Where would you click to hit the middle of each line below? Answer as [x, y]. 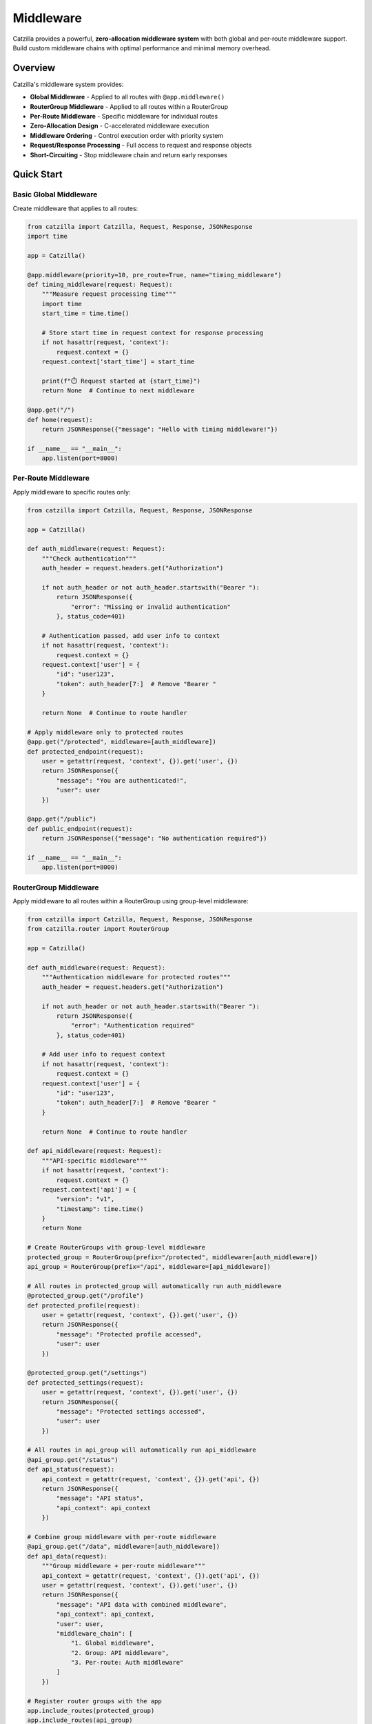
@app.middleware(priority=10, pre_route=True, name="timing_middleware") [154, 275]
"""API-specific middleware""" [94, 1161]
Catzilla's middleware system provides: [68, 84]
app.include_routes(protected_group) [91, 1711]
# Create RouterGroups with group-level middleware [116, 1247]
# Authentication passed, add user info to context [131, 635]
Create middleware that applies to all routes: [75, 208]
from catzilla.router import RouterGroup [98, 929]
